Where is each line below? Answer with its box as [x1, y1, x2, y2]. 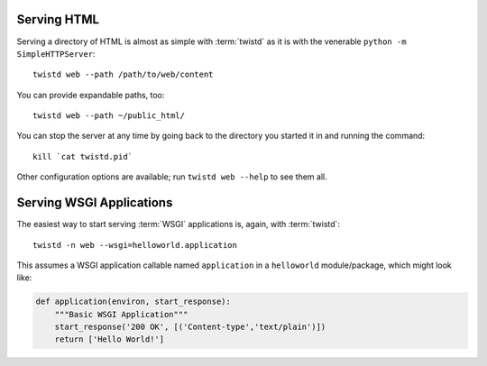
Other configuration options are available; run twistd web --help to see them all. [16, 171, 328, 182]
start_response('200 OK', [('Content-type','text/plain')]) [54, 322, 326, 333]
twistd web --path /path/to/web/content [32, 69, 214, 80]
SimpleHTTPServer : [16, 48, 96, 59]
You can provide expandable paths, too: [16, 89, 165, 100]
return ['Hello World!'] [54, 334, 165, 344]
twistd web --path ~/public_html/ [32, 111, 185, 121]
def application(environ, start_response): [35, 297, 232, 307]
